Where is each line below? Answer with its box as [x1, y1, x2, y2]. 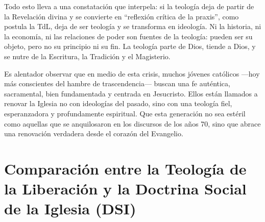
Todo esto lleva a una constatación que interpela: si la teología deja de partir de [4, 1, 254, 11]
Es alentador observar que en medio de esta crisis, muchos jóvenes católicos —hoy [4, 68, 260, 79]
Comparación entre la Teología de [4, 158, 247, 179]
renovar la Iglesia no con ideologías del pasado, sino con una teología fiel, [4, 98, 232, 109]
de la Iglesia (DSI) [4, 198, 136, 219]
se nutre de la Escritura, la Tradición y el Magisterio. [4, 51, 171, 61]
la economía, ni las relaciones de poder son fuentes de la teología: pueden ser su [4, 31, 253, 41]
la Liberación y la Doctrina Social [4, 178, 247, 199]
